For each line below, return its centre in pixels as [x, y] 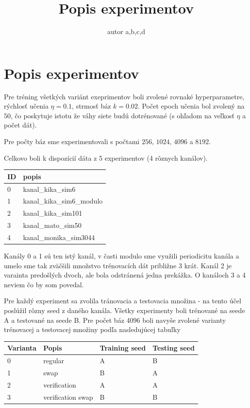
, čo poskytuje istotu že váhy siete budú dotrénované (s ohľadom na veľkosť [123, 115]
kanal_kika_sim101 [53, 213]
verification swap [68, 397]
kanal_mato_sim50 [52, 225]
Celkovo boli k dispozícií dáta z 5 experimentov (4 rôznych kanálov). [106, 158]
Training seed [123, 348]
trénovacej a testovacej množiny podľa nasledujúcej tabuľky [92, 329]
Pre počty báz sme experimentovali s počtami [72, 141]
